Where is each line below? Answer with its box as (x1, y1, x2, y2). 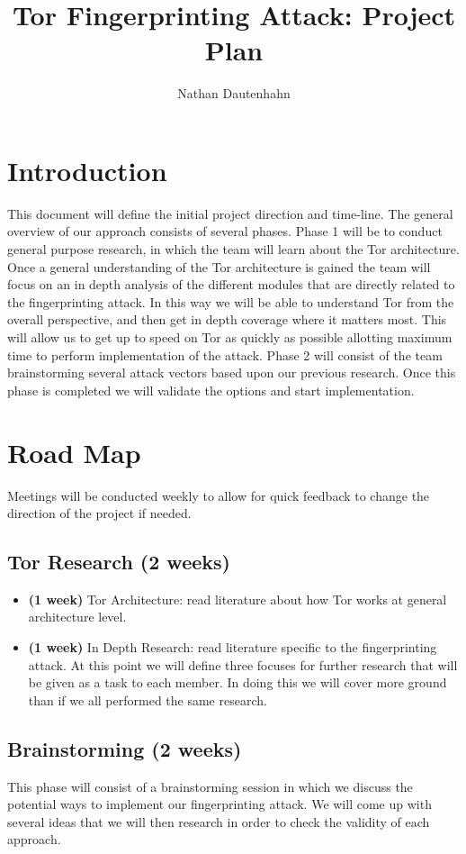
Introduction (7, 151, 167, 188)
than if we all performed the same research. (28, 690, 267, 709)
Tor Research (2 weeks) (7, 548, 230, 576)
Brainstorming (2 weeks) (7, 734, 242, 762)
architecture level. (28, 607, 127, 626)
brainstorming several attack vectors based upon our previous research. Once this (7, 363, 456, 382)
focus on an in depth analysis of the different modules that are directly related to (7, 275, 455, 294)
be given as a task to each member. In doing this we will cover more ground (28, 673, 447, 692)
